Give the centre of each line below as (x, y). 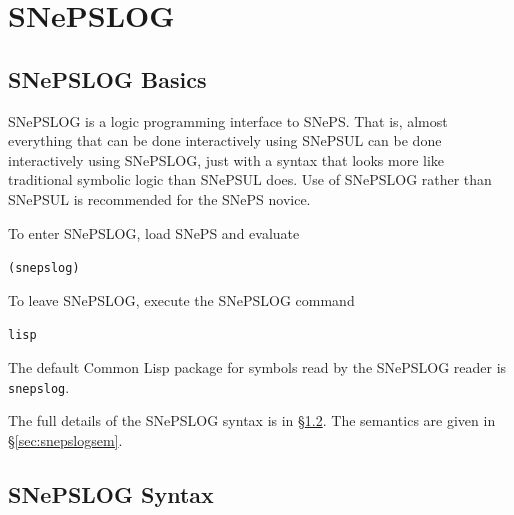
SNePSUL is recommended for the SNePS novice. (159, 198)
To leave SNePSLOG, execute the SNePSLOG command (181, 299)
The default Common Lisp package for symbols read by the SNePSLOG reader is (257, 367)
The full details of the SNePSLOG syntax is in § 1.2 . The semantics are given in (252, 420)
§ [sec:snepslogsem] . (65, 439)
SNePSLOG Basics (107, 78)
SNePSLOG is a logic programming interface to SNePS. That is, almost (228, 120)
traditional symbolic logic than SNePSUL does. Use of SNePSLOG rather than (250, 179)
